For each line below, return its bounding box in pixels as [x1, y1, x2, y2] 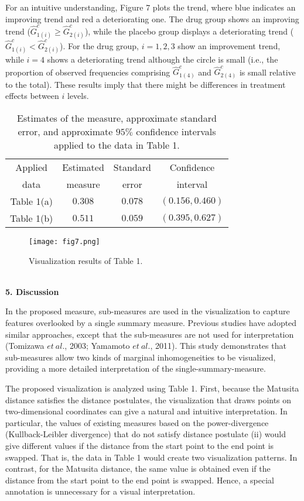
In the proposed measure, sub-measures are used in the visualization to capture [5, 305, 290, 317]
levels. [67, 90, 89, 102]
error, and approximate [18, 125, 113, 139]
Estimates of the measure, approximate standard [17, 111, 217, 125]
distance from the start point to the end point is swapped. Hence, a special [5, 473, 274, 486]
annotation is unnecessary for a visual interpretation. [5, 485, 196, 497]
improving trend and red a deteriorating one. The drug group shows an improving [5, 12, 299, 25]
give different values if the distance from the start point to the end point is [5, 439, 274, 451]
